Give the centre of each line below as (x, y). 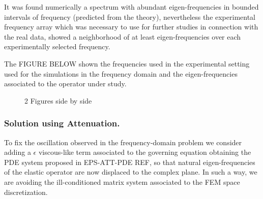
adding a (18, 152)
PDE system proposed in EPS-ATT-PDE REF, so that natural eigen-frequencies (130, 162)
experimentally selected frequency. (57, 46)
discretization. (26, 192)
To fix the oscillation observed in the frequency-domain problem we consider (123, 142)
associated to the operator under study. (65, 84)
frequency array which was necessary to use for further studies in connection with (131, 27)
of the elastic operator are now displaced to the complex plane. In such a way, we (131, 172)
